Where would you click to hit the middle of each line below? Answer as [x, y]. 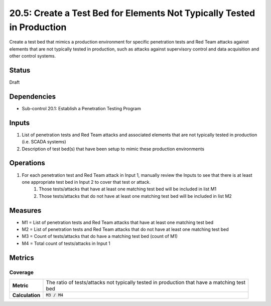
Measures [25, 210]
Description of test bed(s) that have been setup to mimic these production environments [113, 149]
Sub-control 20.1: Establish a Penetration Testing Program [82, 108]
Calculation [26, 295]
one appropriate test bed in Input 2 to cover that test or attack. [86, 182]
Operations [27, 163]
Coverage [22, 272]
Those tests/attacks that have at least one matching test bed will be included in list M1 [128, 189]
